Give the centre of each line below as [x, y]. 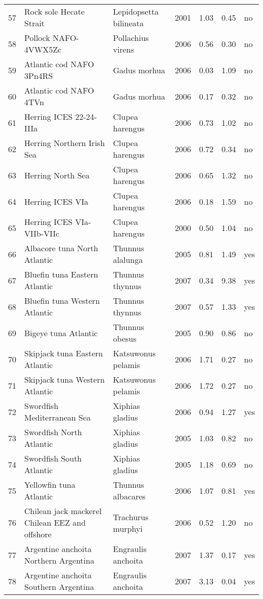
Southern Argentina [59, 587]
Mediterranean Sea [58, 417]
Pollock [37, 38]
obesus [125, 338]
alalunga [128, 260]
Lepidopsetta [136, 11]
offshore [38, 534]
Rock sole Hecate [55, 11]
